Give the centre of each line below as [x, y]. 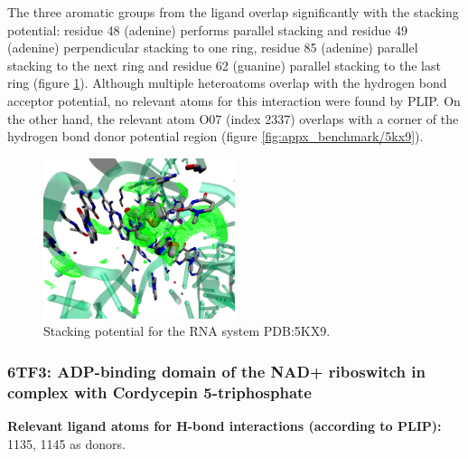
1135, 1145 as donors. [66, 443]
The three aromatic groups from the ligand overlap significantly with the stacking [233, 12]
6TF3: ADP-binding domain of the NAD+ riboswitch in [217, 371]
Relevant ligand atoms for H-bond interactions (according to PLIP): [225, 426]
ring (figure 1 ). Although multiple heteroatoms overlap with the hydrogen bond [227, 83]
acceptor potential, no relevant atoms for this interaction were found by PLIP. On [234, 100]
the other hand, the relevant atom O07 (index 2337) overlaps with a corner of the [233, 118]
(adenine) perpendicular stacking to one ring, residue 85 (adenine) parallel [213, 48]
